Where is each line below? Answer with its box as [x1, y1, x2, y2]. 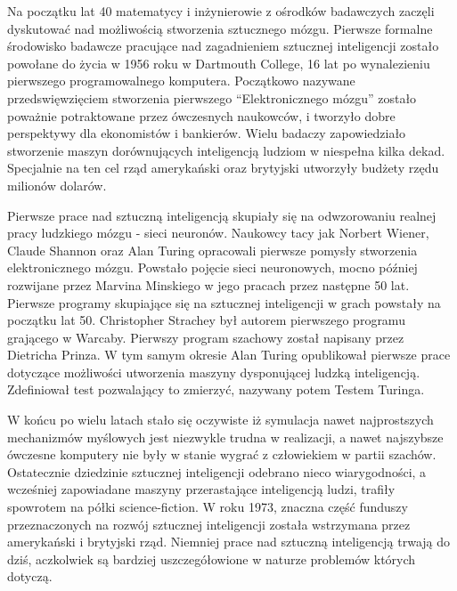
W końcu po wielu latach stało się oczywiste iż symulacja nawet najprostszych [7, 410, 434, 429]
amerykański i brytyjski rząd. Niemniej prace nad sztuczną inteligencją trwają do [7, 532, 451, 551]
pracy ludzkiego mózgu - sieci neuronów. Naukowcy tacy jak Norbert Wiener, [7, 223, 429, 242]
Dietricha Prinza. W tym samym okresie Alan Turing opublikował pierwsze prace [7, 345, 451, 364]
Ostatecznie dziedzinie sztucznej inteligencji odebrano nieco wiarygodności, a [7, 462, 427, 481]
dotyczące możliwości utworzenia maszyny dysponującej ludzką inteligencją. [7, 362, 420, 381]
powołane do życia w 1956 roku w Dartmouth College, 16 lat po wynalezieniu [7, 53, 430, 72]
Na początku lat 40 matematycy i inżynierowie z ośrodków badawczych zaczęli [7, 2, 435, 20]
